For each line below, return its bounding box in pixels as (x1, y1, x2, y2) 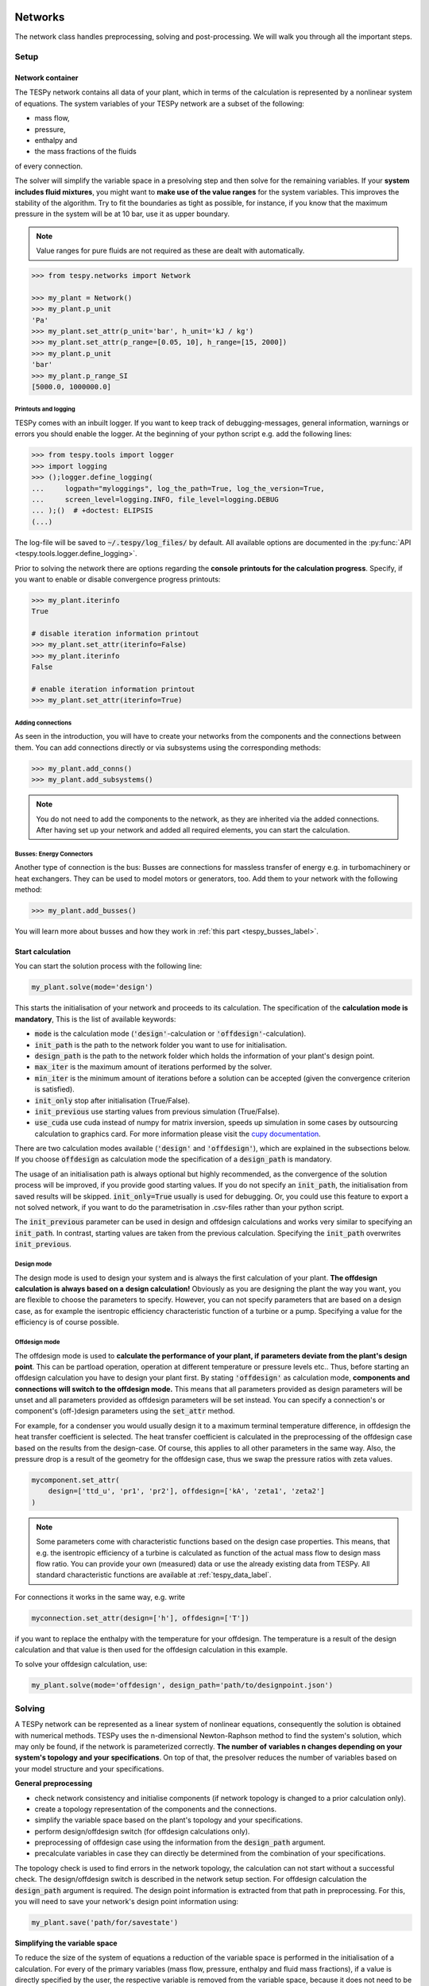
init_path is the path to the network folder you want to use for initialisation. (34, 1040, 288, 1049)
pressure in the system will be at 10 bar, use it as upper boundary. (14, 209, 230, 218)
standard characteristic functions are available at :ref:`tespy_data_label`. (36, 1570, 272, 1580)
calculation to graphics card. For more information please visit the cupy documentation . (34, 1129, 321, 1138)
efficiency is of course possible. (14, 1317, 119, 1327)
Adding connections (14, 719, 71, 727)
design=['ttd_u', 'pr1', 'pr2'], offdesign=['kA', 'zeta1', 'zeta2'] (48, 1486, 325, 1496)
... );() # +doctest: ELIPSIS (31, 506, 154, 516)
